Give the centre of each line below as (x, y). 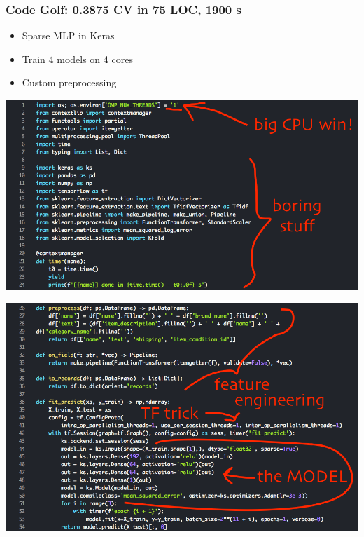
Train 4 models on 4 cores (77, 59)
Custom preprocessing (69, 82)
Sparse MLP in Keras (68, 35)
